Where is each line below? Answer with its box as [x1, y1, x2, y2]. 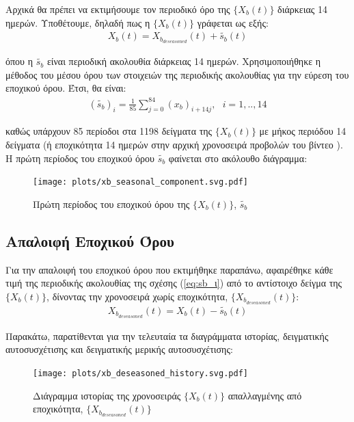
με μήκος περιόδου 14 [259, 124, 346, 138]
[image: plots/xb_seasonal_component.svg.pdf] [33, 177, 248, 187]
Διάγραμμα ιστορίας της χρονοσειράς [33, 388, 181, 402]
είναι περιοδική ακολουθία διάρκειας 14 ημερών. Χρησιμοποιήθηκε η [46, 54, 321, 68]
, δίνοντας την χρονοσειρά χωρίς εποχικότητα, [46, 289, 228, 303]
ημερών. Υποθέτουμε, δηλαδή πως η [5, 15, 150, 29]
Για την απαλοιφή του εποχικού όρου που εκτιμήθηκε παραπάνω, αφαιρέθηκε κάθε [5, 262, 333, 276]
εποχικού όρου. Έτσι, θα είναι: [5, 81, 126, 95]
